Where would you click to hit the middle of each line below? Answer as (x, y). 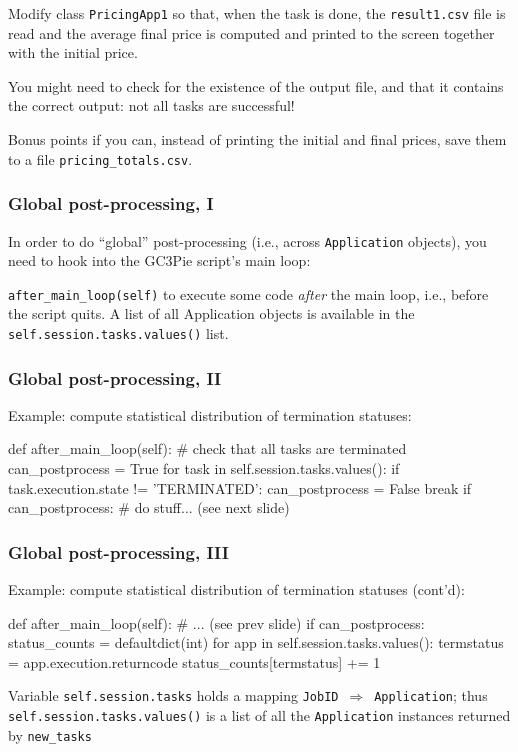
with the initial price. (73, 52)
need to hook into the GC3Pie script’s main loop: (159, 260)
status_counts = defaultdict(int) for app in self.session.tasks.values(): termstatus (256, 642)
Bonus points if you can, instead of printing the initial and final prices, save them (257, 139)
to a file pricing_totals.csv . (100, 158)
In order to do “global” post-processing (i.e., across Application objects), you (247, 240)
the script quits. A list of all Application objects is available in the (211, 313)
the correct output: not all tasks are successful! (151, 105)
